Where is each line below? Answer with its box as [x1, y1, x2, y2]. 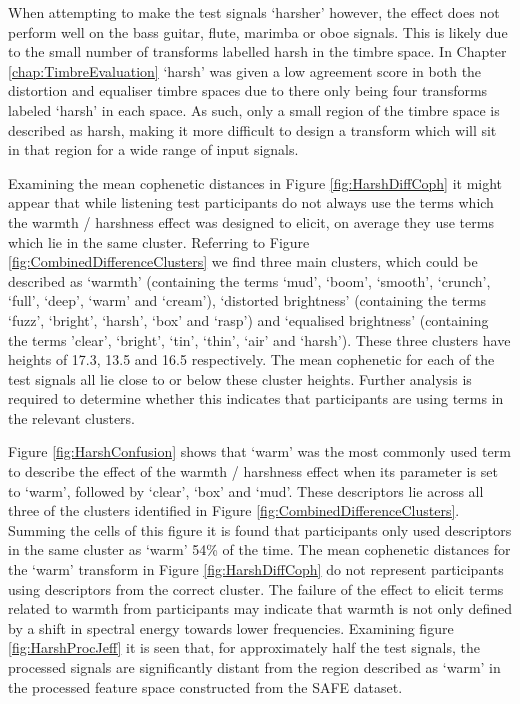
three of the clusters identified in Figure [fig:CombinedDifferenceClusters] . [8, 500, 460, 521]
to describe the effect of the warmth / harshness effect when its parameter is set [8, 461, 498, 482]
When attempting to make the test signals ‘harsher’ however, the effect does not [8, 2, 500, 22]
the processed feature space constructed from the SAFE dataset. [8, 676, 403, 697]
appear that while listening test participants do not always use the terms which [8, 192, 494, 213]
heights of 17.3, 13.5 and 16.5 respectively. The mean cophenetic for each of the [8, 349, 495, 370]
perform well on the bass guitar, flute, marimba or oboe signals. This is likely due [8, 21, 508, 42]
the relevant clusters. [8, 407, 135, 428]
